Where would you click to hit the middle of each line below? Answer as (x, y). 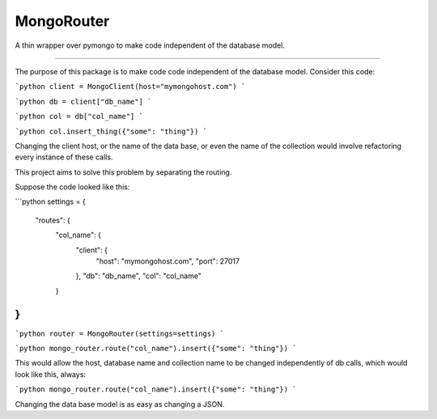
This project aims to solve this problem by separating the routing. (123, 172)
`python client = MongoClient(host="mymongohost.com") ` (130, 87)
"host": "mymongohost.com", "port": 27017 (168, 261)
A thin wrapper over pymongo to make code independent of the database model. (150, 45)
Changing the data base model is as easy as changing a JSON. (120, 404)
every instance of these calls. (64, 157)
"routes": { (53, 220)
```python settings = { (50, 201)
